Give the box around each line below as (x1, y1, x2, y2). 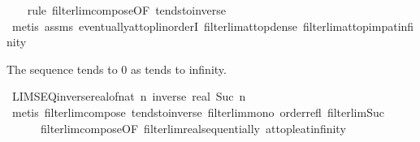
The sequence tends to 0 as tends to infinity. (6, 60, 227, 77)
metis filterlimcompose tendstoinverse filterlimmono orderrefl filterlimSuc (11, 103, 384, 120)
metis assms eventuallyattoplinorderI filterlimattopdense (11, 17, 297, 34)
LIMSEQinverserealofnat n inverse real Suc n (11, 88, 246, 105)
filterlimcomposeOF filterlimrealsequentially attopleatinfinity (40, 119, 346, 136)
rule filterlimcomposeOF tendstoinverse (27, 2, 227, 18)
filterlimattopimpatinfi (302, 17, 414, 34)
